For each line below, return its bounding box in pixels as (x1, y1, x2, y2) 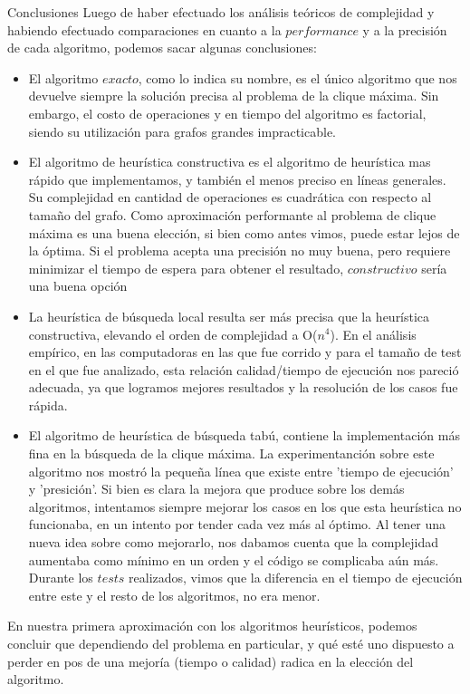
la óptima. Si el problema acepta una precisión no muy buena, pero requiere (28, 241, 451, 260)
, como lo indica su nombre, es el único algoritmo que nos (138, 68, 457, 87)
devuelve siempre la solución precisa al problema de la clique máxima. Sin (28, 86, 439, 105)
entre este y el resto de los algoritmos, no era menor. (28, 585, 321, 604)
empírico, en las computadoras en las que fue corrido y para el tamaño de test (28, 342, 462, 361)
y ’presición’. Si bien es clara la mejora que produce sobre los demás (28, 479, 405, 498)
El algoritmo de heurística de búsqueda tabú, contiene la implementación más (28, 426, 460, 445)
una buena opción (28, 276, 128, 295)
